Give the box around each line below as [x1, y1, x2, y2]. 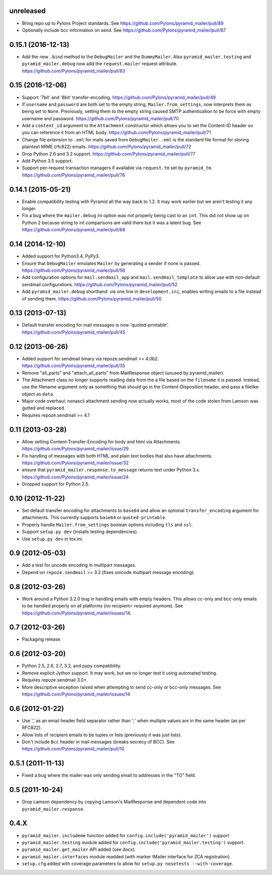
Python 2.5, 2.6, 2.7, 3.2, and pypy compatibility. [22, 663, 122, 669]
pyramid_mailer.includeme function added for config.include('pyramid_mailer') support [22, 832, 229, 838]
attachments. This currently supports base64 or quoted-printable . [22, 514, 167, 521]
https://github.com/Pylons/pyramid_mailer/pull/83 [22, 68, 125, 74]
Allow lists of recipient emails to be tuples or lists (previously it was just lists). [22, 732, 182, 738]
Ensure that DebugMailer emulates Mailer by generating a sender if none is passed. [22, 260, 201, 266]
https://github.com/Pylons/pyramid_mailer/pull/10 [22, 746, 124, 752]
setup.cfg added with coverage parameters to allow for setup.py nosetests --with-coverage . [22, 861, 234, 867]
